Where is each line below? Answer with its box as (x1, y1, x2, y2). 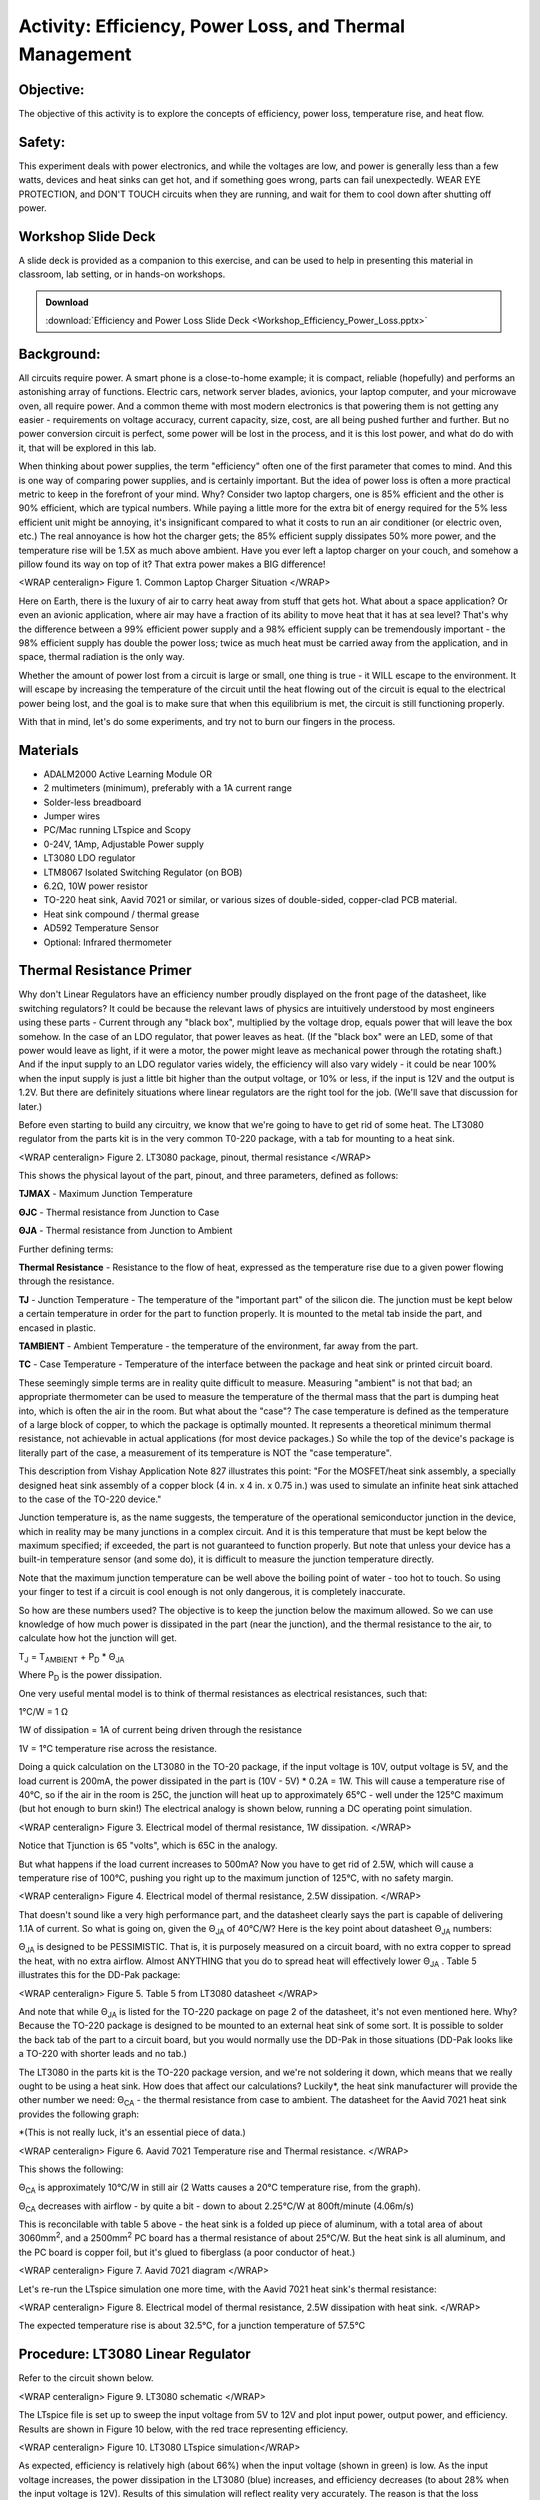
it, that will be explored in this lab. (18, 441, 157, 454)
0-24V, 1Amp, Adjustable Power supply (43, 838, 205, 850)
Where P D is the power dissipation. (18, 1669, 163, 1683)
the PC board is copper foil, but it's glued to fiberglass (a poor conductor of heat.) (18, 2246, 356, 2258)
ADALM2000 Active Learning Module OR (43, 768, 212, 780)
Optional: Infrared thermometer (43, 936, 172, 948)
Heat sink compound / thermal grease (43, 908, 200, 920)
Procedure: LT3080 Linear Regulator (18, 2346, 251, 2363)
